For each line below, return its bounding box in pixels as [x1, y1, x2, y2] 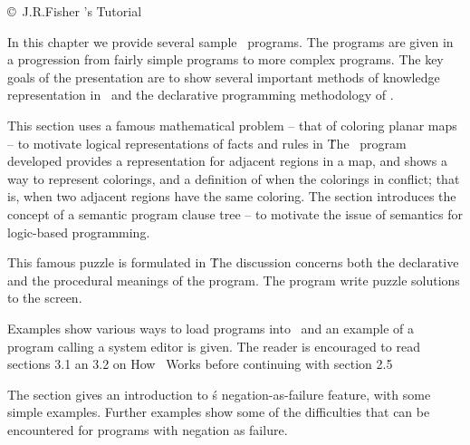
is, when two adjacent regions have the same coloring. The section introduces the [7, 187, 456, 206]
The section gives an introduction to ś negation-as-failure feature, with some [7, 384, 431, 403]
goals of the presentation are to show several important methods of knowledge [7, 67, 440, 86]
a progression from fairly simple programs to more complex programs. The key [7, 50, 444, 69]
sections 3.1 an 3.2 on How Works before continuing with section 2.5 [7, 354, 393, 373]
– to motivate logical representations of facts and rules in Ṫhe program [7, 133, 407, 152]
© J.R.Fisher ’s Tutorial [7, 2, 142, 20]
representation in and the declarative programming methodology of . [7, 85, 394, 104]
